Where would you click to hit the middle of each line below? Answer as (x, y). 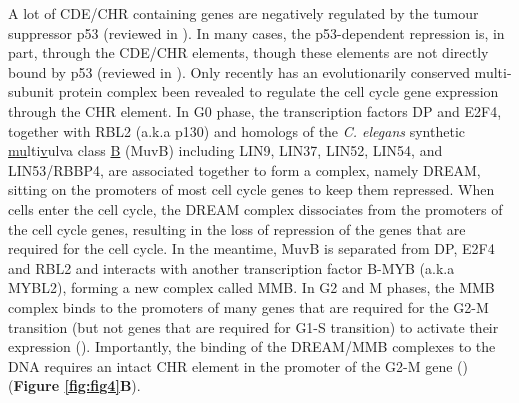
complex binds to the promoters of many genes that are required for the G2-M (248, 306)
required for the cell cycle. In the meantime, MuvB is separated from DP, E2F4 (251, 248)
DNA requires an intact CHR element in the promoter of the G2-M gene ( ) (238, 365)
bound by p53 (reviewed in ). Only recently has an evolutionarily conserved (239, 71)
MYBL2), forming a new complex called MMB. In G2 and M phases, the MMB (251, 287)
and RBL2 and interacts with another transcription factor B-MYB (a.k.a (231, 267)
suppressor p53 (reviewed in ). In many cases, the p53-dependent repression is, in (256, 32)
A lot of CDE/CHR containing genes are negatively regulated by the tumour (243, 13)
